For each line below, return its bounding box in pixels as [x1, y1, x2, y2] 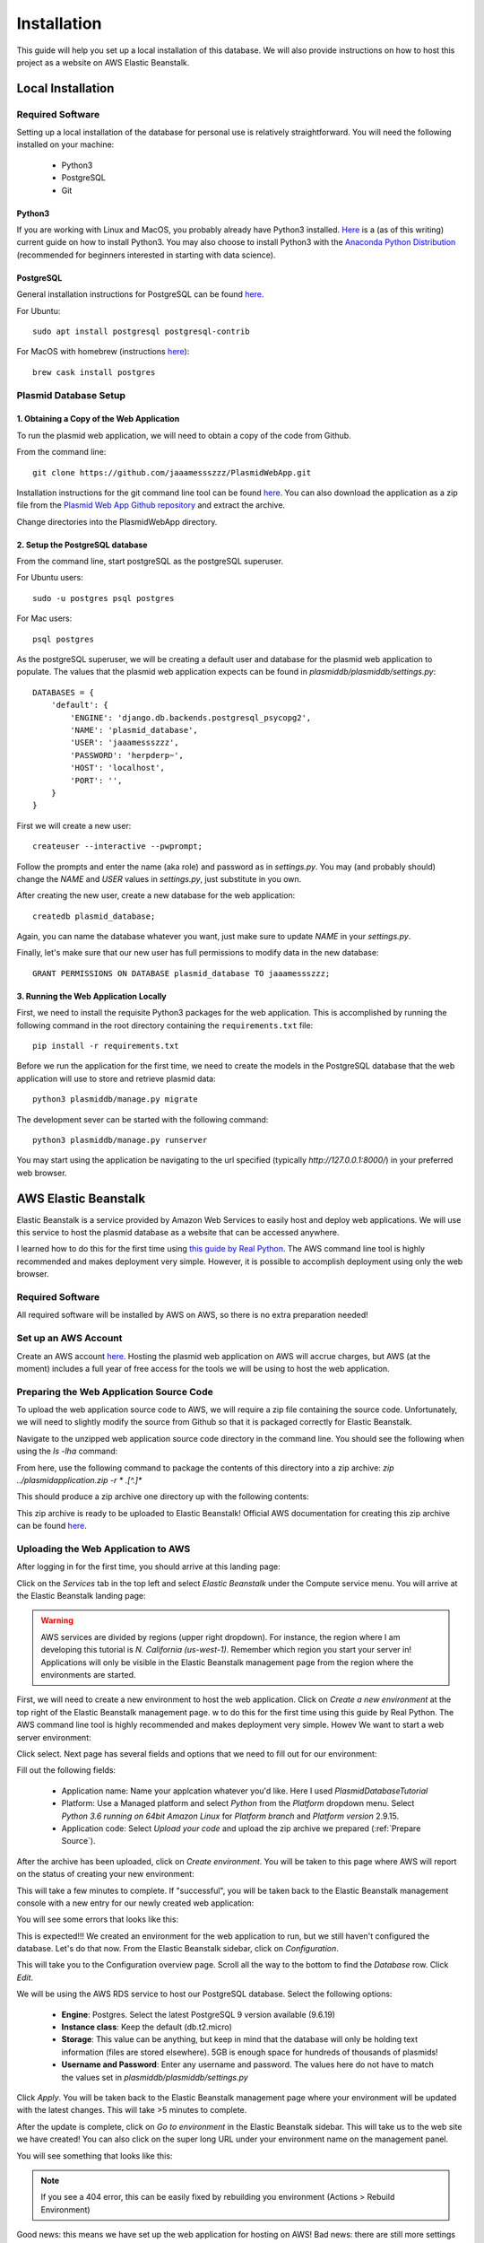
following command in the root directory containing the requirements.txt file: [16, 1019, 314, 1031]
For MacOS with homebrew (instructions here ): [16, 346, 190, 357]
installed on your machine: [16, 139, 115, 150]
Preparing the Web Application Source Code [16, 1385, 214, 1398]
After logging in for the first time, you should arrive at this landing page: [16, 1561, 281, 1572]
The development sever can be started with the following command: [16, 1113, 269, 1125]
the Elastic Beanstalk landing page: [16, 1591, 147, 1602]
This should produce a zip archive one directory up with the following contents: [16, 1491, 309, 1502]
